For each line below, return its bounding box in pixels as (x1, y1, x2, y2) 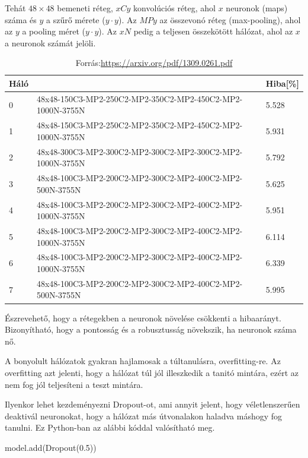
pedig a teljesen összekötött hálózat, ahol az (133, 25, 293, 37)
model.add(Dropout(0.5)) (5, 441, 97, 453)
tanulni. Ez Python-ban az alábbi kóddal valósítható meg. (5, 421, 215, 434)
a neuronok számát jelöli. (5, 36, 96, 49)
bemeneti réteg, (57, 2, 113, 14)
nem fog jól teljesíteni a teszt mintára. (5, 378, 143, 390)
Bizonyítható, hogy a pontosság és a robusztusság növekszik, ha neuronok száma (5, 323, 297, 336)
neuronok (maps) (226, 2, 288, 14)
